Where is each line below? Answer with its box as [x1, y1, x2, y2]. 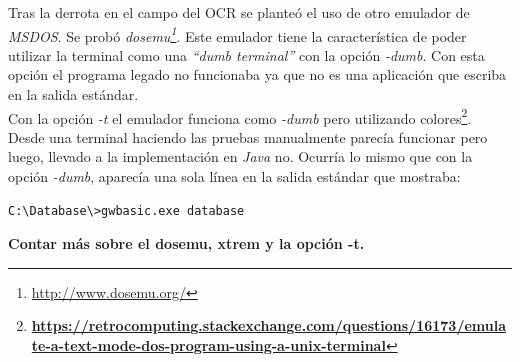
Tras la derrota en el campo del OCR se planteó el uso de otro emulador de [8, 2, 470, 22]
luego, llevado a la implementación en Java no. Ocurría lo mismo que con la [8, 146, 473, 167]
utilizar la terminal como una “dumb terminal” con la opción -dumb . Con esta [8, 44, 485, 65]
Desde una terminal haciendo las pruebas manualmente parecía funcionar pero [8, 126, 488, 147]
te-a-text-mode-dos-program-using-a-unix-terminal [31, 335, 386, 356]
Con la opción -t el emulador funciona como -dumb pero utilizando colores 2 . [8, 104, 472, 128]
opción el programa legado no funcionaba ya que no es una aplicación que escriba [8, 64, 507, 85]
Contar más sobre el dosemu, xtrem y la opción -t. [8, 233, 365, 254]
